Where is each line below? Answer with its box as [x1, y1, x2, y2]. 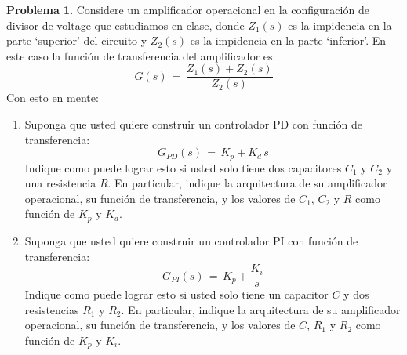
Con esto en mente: [6, 89, 99, 106]
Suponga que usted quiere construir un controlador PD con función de [24, 116, 362, 132]
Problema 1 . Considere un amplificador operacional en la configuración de [6, 2, 369, 17]
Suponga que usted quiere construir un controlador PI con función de [24, 232, 358, 248]
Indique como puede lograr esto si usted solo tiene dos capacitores [24, 159, 342, 176]
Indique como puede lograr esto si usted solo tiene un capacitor [24, 286, 329, 302]
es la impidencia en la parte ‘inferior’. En [190, 32, 387, 49]
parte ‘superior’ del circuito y [6, 32, 147, 49]
